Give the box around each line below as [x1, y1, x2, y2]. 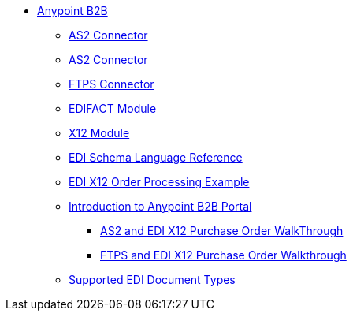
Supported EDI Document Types [69, 273, 236, 286]
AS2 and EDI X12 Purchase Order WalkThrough [100, 224, 344, 237]
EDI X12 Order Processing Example [69, 175, 250, 188]
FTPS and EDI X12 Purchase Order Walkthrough [100, 248, 347, 262]
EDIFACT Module [69, 102, 157, 115]
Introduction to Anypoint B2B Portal [69, 200, 252, 213]
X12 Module [69, 126, 130, 140]
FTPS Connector [69, 77, 154, 91]
